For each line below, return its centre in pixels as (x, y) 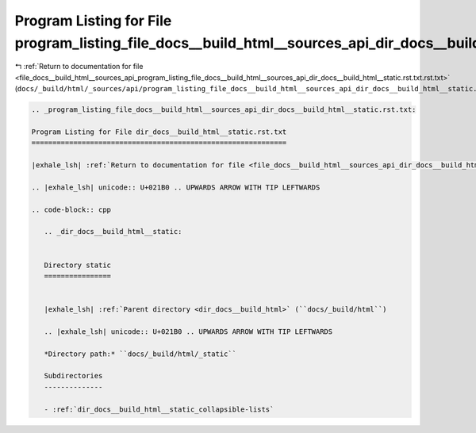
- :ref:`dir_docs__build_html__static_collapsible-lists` (159, 409)
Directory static (77, 265)
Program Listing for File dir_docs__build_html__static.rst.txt (159, 132)
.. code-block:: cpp (71, 209)
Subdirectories (73, 376)
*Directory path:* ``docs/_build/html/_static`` (140, 354)
